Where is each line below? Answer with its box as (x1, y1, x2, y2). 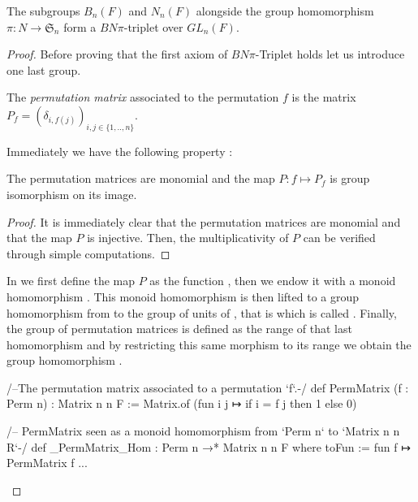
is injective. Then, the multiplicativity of (87, 229, 289, 246)
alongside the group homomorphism (196, 2, 374, 19)
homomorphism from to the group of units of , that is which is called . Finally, (6, 304, 397, 321)
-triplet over (123, 18, 183, 35)
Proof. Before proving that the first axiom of (6, 45, 228, 63)
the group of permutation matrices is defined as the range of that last (6, 320, 352, 337)
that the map (6, 229, 72, 246)
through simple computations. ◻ (6, 245, 170, 262)
